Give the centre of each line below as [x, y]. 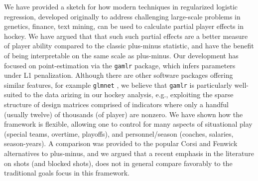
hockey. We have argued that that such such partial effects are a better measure [126, 36]
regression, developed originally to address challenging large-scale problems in [122, 16]
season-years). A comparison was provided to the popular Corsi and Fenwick [121, 143]
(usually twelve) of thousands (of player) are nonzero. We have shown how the [124, 114]
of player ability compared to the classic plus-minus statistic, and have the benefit [129, 46]
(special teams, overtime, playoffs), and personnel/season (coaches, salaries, [119, 133]
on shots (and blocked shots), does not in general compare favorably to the [118, 163]
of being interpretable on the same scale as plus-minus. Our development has [121, 55]
